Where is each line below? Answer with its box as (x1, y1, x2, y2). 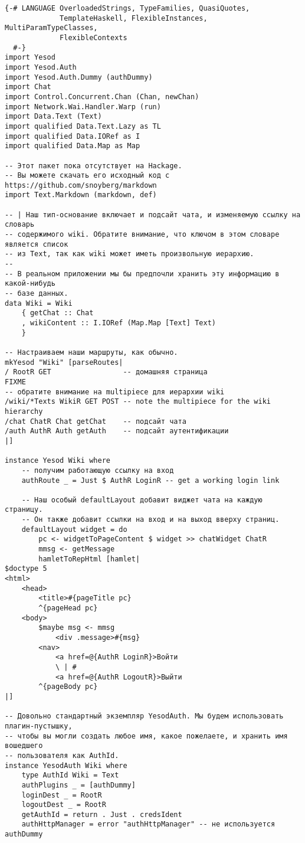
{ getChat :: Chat (21, 309, 94, 318)
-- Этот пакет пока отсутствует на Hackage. (5, 161, 182, 170)
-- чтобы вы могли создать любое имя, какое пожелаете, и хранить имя (5, 731, 288, 740)
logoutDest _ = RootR (21, 800, 106, 809)
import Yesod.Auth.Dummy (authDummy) (5, 73, 153, 81)
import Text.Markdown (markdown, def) (5, 191, 157, 200)
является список (5, 240, 68, 249)
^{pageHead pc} (38, 604, 98, 613)
